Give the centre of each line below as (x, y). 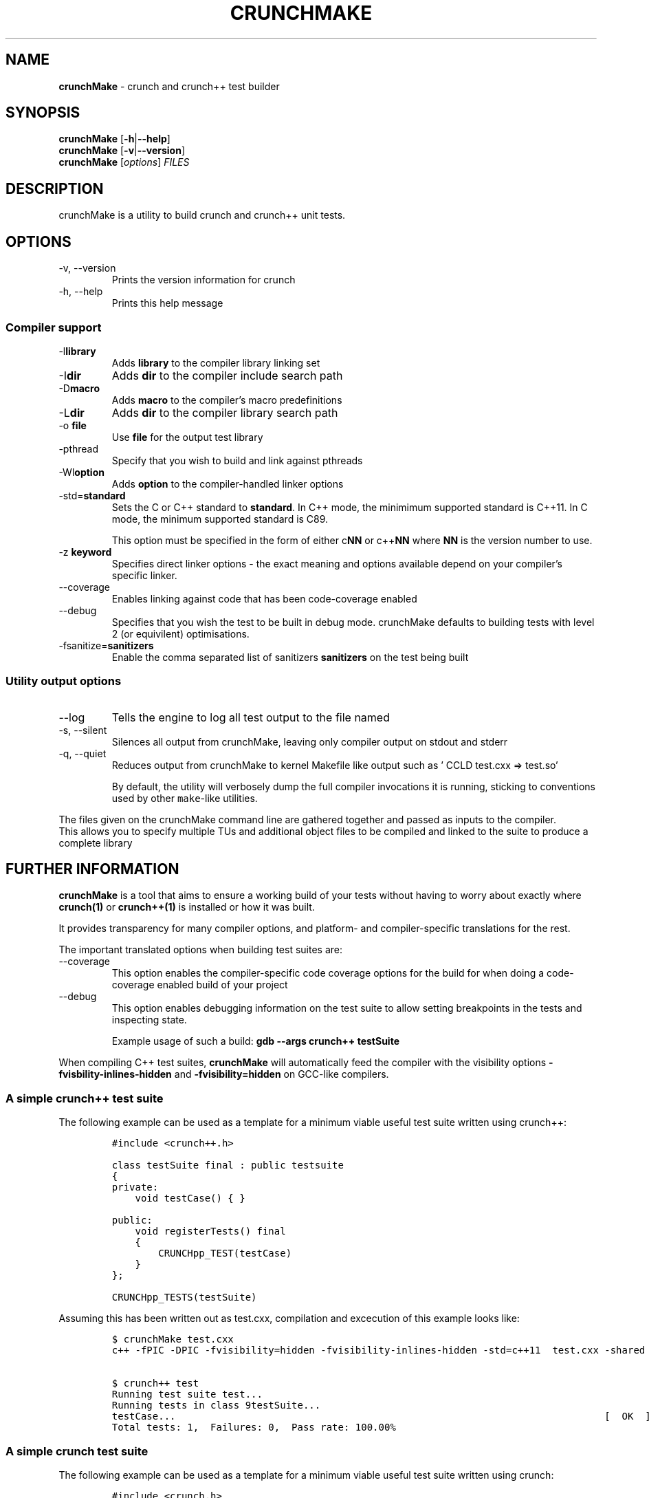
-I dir (70, 375)
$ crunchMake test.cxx (173, 1339)
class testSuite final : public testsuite (228, 1165)
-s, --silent (83, 730)
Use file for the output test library (187, 437)
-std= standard (92, 495)
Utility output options (64, 681)
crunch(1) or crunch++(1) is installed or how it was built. (187, 907)
